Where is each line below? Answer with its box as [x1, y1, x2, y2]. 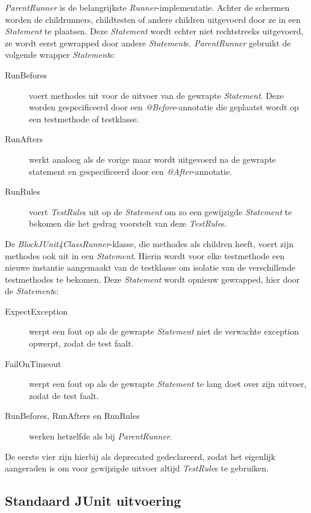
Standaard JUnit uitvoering [5, 491, 181, 510]
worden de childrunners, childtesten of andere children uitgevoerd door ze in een [5, 13, 301, 25]
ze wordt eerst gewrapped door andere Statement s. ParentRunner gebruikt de [5, 36, 291, 49]
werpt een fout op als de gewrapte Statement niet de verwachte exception [29, 325, 299, 338]
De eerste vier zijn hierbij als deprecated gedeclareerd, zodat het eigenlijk [5, 450, 275, 462]
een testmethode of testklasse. [29, 112, 139, 125]
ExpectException [5, 304, 68, 317]
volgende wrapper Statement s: [5, 48, 116, 61]
